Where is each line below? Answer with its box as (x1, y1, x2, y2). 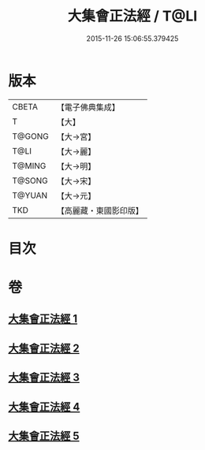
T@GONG (12, 131, 49, 142)
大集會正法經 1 (8, 312, 78, 325)
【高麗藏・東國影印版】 (56, 205, 143, 216)
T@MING (12, 160, 47, 171)
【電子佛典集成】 (56, 102, 120, 113)
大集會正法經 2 (8, 341, 80, 355)
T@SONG (12, 175, 49, 186)
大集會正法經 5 (8, 430, 80, 443)
